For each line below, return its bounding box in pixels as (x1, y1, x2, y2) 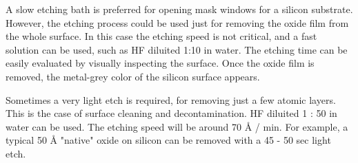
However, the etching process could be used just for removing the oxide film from (6, 15, 349, 30)
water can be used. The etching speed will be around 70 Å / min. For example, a (6, 119, 348, 133)
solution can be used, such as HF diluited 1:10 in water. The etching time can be (6, 42, 348, 56)
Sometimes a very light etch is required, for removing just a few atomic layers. (6, 92, 336, 107)
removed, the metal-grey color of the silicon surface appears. (6, 69, 260, 83)
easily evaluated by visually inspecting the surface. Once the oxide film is (6, 56, 315, 70)
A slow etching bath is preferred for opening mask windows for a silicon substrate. (6, 2, 353, 16)
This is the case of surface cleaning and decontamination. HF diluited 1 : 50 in (6, 106, 337, 120)
